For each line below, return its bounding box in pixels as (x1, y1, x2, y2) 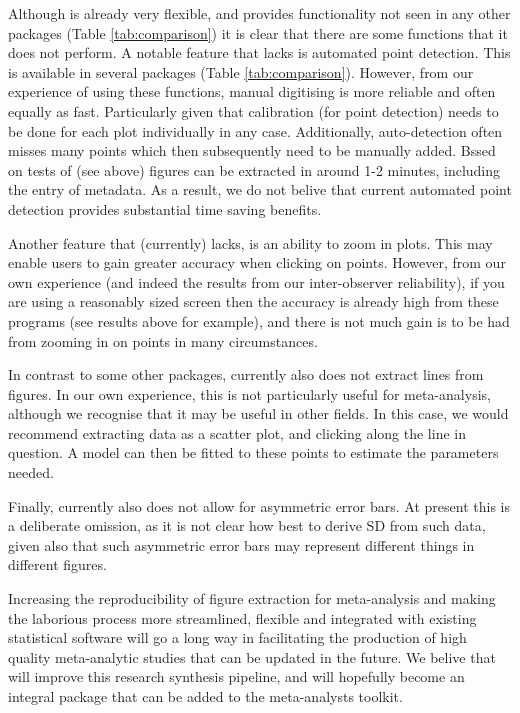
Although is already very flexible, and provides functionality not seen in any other (8, 3, 511, 23)
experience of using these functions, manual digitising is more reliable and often (8, 81, 496, 102)
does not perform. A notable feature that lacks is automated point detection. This (8, 42, 511, 63)
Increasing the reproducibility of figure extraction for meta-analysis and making (8, 588, 496, 609)
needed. (8, 462, 54, 483)
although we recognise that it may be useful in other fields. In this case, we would (8, 403, 509, 424)
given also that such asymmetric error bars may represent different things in (8, 534, 475, 555)
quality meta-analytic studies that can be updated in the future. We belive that (8, 646, 496, 667)
